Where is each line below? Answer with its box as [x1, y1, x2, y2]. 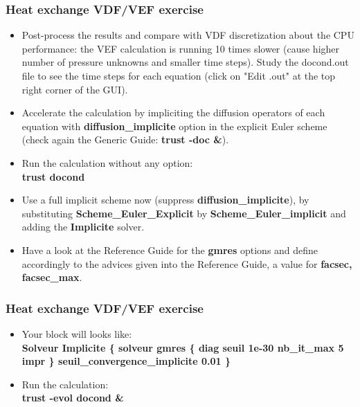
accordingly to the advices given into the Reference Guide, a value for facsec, [21, 256, 352, 271]
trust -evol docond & [21, 390, 124, 405]
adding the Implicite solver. [21, 219, 145, 234]
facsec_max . [21, 270, 82, 284]
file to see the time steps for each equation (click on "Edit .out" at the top [21, 69, 336, 82]
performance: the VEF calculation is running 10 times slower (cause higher [21, 41, 340, 55]
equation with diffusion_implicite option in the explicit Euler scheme [21, 118, 327, 133]
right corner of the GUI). [21, 82, 128, 96]
